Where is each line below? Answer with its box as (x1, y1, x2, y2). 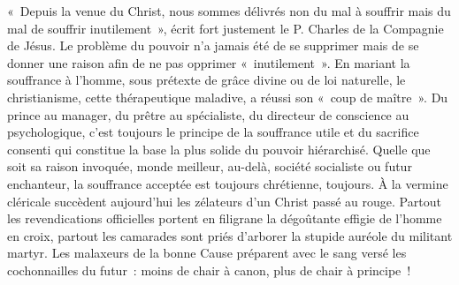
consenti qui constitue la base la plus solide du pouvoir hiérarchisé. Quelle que (7, 139, 431, 158)
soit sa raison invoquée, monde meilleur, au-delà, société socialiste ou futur (7, 157, 412, 176)
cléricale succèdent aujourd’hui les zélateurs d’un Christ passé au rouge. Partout (7, 191, 441, 210)
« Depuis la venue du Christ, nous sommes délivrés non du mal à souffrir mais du (7, 2, 451, 19)
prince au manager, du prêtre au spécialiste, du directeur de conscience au (7, 105, 409, 124)
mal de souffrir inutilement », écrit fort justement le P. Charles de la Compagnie (7, 19, 444, 37)
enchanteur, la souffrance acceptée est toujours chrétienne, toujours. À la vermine (7, 174, 448, 192)
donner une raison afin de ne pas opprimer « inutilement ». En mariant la (7, 53, 410, 71)
